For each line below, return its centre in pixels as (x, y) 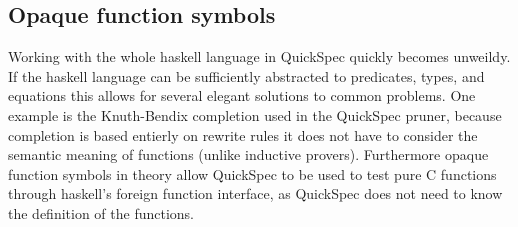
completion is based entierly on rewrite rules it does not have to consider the (243, 134)
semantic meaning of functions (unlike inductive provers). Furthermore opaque (248, 154)
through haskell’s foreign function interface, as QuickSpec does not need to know (255, 193)
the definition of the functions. (101, 212)
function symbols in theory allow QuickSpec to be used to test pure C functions (252, 173)
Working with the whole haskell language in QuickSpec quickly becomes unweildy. (259, 56)
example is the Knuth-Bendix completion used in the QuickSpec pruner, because (255, 114)
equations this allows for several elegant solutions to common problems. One (242, 95)
